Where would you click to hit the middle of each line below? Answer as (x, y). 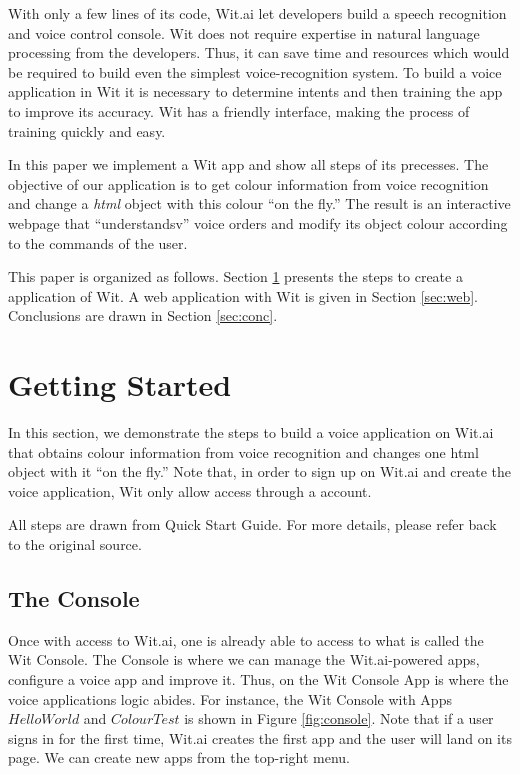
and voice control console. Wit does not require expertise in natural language (244, 32)
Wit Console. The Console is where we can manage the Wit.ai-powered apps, (244, 659)
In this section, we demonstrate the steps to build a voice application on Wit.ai (251, 432)
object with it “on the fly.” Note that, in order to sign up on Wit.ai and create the (260, 471)
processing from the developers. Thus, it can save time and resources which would (259, 52)
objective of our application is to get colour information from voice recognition (248, 183)
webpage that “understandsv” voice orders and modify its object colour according (258, 222)
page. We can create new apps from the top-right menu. (179, 757)
